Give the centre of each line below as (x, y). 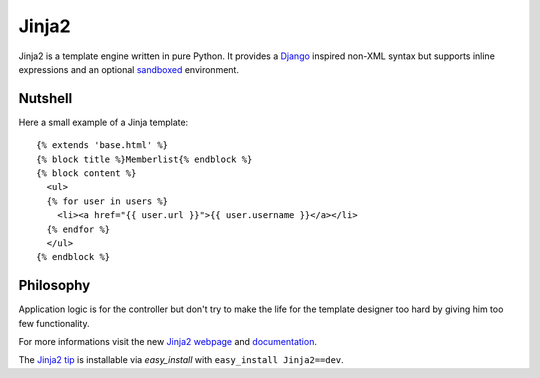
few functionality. (54, 323)
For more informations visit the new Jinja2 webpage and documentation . (167, 342)
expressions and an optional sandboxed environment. (129, 69)
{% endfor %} (78, 229)
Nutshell (45, 98)
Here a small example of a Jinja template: (103, 122)
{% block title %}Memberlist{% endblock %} (144, 159)
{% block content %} (86, 173)
